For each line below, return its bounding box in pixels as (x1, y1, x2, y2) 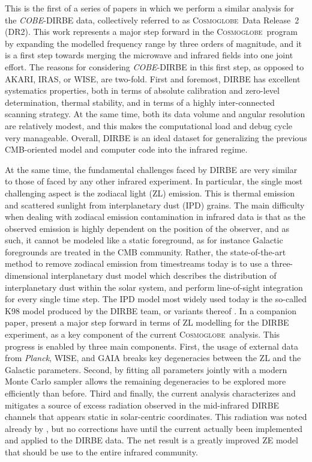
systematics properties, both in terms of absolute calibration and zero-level (5, 84, 280, 97)
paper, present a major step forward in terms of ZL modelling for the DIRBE (5, 316, 289, 329)
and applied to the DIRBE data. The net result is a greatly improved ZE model (5, 434, 298, 446)
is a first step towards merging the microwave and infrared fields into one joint (5, 49, 293, 61)
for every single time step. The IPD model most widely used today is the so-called (5, 293, 307, 305)
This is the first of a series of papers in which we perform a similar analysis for (5, 2, 294, 14)
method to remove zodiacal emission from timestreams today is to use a (5, 257, 269, 270)
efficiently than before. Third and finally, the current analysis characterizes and (5, 387, 296, 399)
